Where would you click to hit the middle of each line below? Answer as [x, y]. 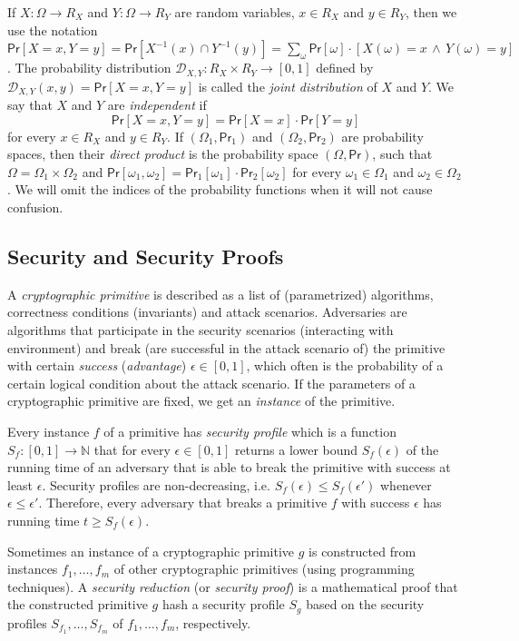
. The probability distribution [89, 68]
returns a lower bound [296, 449]
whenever [406, 484]
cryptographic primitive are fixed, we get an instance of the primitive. [201, 401]
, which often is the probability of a [345, 365]
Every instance [49, 432]
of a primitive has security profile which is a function [250, 432]
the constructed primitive [78, 604]
